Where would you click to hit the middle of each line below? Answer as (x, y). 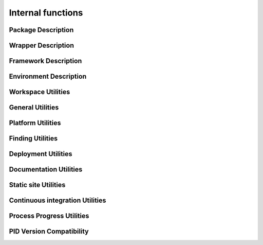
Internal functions (46, 13)
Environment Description (48, 77)
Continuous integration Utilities (58, 201)
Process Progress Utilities (49, 216)
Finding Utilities (33, 139)
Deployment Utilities (41, 154)
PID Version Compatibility (49, 232)
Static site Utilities (37, 185)
